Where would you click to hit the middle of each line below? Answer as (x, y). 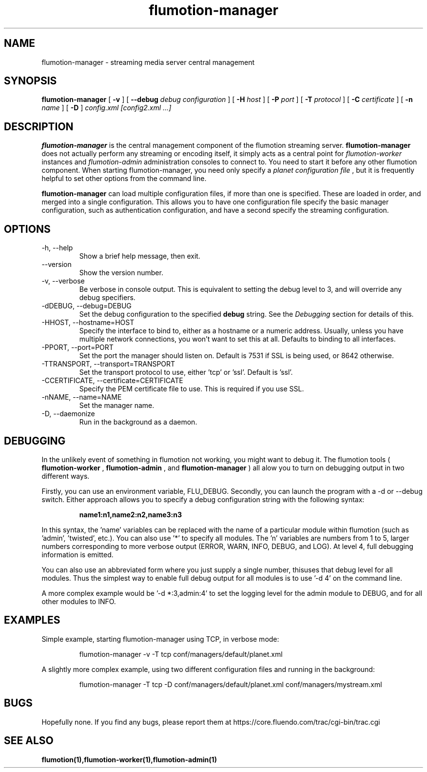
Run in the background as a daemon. (138, 422)
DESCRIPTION (39, 126)
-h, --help (57, 248)
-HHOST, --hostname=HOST (88, 323)
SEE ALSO (29, 741)
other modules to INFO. (79, 601)
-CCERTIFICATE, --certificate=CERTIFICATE (112, 381)
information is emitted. (78, 554)
